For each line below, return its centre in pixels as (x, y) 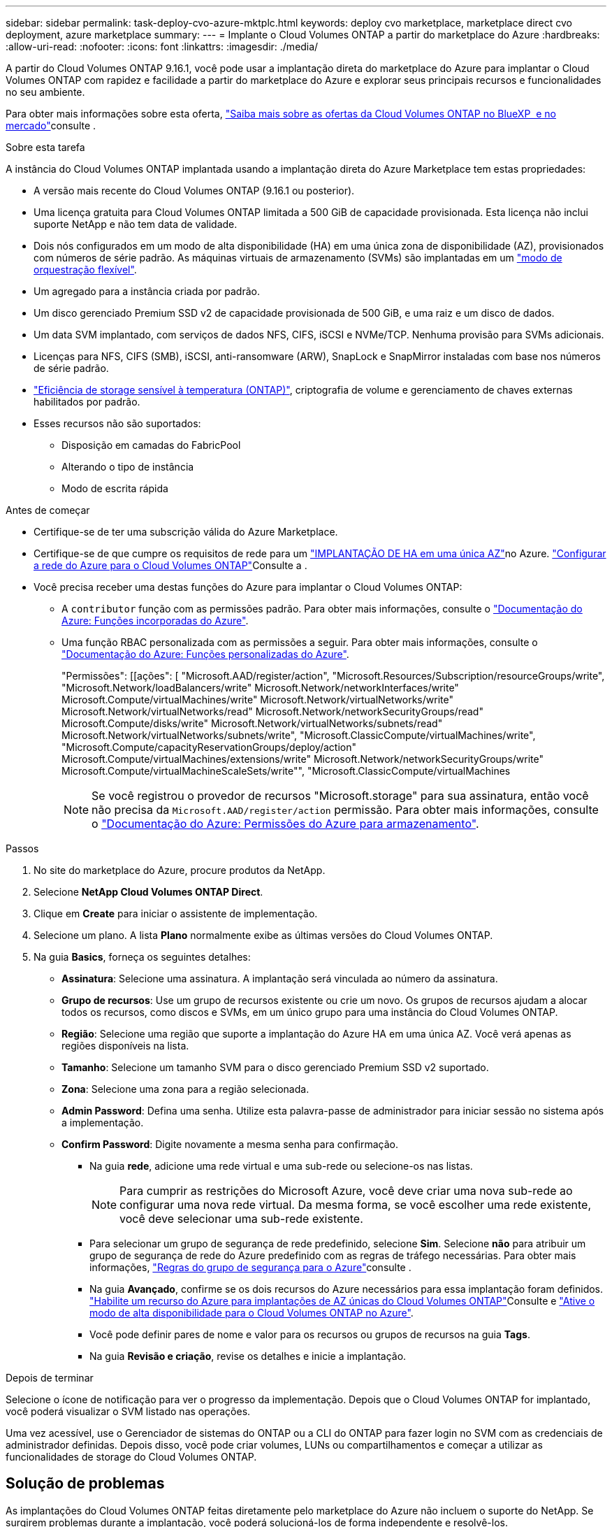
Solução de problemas (85, 1484)
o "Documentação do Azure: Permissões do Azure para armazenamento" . (285, 824)
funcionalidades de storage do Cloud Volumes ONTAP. (131, 1457)
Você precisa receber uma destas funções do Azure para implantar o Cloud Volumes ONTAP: (248, 587)
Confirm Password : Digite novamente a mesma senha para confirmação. (230, 1144)
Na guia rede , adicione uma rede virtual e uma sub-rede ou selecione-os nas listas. (281, 1166)
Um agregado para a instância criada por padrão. (147, 291)
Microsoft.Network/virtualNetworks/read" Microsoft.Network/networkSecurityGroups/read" (272, 711)
